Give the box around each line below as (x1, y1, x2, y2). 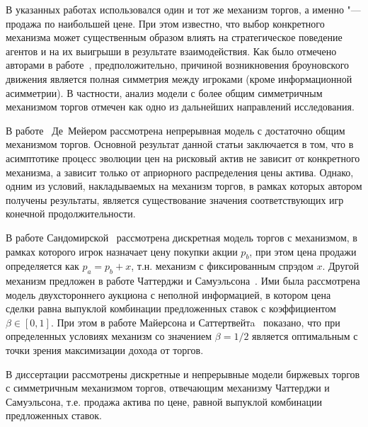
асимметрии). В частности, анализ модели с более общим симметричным (6, 85, 323, 100)
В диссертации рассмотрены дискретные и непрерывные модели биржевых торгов (6, 366, 360, 381)
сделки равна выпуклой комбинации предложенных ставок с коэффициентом (6, 301, 336, 316)
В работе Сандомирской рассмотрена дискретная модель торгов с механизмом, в (6, 229, 357, 244)
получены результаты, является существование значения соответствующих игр (6, 192, 344, 207)
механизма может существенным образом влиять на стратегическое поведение (6, 30, 343, 45)
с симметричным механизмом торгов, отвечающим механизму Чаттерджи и (6, 380, 330, 395)
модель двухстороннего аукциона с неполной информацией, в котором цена (6, 287, 331, 302)
